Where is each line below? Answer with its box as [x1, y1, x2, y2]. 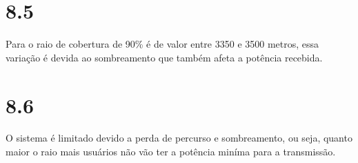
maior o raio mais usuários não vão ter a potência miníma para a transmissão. [6, 144, 336, 159]
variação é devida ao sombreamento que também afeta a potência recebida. [6, 50, 323, 64]
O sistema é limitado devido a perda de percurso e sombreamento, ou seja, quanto [6, 131, 352, 145]
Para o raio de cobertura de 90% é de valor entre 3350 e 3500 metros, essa [6, 37, 319, 51]
